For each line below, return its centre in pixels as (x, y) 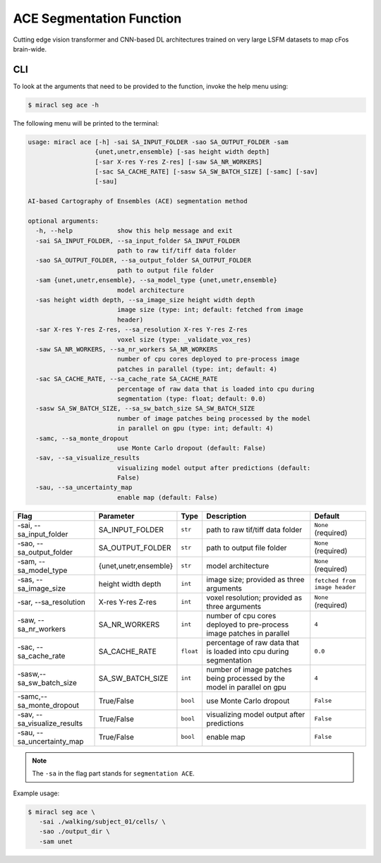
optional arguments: (63, 221)
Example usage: (36, 793)
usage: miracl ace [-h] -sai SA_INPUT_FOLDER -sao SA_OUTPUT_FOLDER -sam (158, 142)
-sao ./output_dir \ (75, 832)
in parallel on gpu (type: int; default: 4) (195, 428)
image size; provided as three (255, 579)
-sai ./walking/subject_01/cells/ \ (102, 822)
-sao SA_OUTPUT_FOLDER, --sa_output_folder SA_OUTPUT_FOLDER (144, 260)
